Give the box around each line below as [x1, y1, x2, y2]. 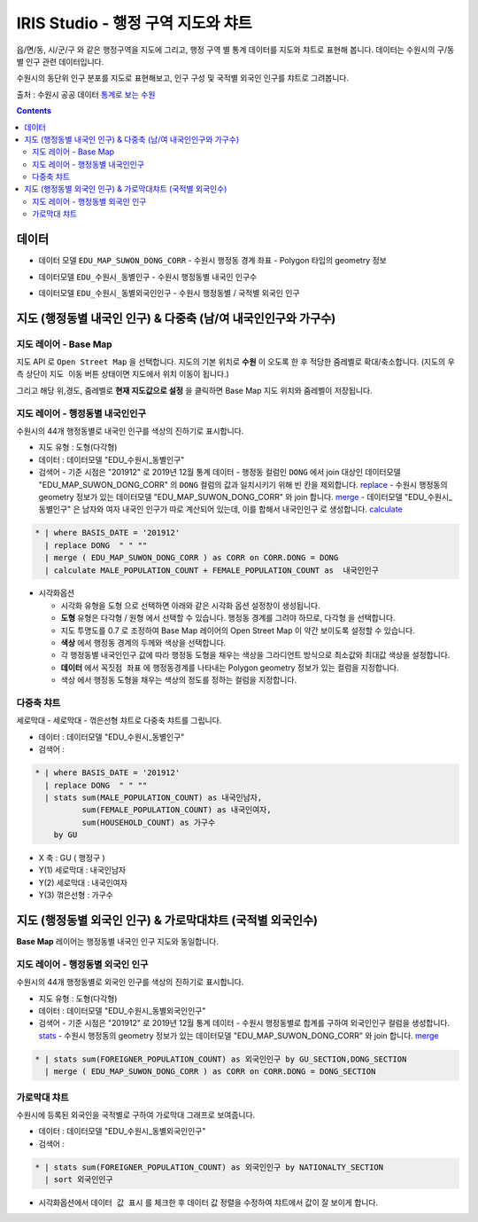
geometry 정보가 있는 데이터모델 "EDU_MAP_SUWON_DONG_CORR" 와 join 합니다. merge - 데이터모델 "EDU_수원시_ [38, 491, 453, 502]
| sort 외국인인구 [44, 1175, 113, 1185]
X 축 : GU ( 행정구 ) [38, 852, 105, 864]
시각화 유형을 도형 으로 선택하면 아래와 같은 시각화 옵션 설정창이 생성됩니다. [60, 599, 320, 611]
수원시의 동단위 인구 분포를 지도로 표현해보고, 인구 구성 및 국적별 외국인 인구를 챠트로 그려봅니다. [16, 73, 350, 83]
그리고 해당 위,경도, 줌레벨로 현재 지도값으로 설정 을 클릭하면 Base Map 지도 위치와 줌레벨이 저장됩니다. [16, 385, 373, 396]
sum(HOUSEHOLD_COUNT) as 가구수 [81, 817, 216, 827]
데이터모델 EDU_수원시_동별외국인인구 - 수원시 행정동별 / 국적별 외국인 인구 [38, 287, 300, 298]
